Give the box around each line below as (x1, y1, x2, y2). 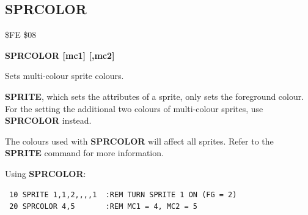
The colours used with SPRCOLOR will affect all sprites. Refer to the (5, 134, 274, 147)
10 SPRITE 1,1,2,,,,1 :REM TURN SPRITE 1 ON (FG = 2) (9, 190, 237, 199)
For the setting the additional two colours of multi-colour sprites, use (5, 102, 263, 115)
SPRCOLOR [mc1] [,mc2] (5, 48, 115, 61)
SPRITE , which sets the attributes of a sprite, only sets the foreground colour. (5, 89, 304, 102)
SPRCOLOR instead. (5, 114, 92, 127)
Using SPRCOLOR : (5, 167, 86, 179)
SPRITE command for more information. (5, 146, 164, 159)
